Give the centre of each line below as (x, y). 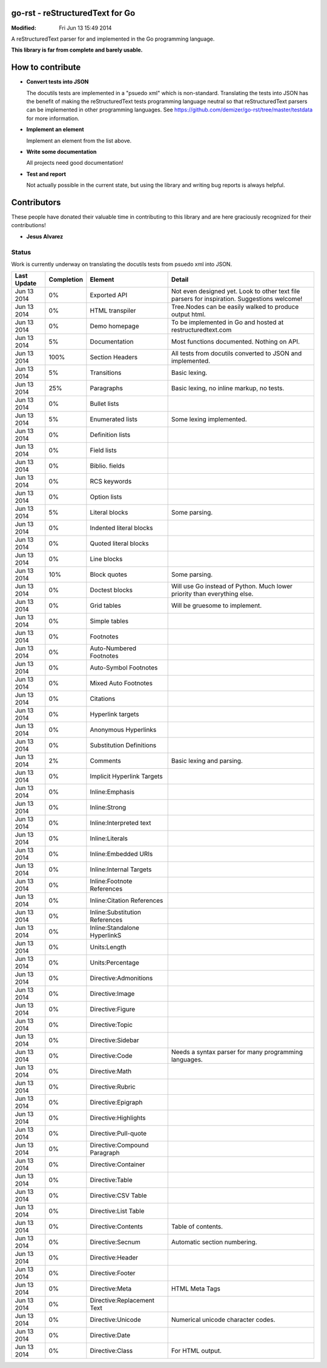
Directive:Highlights (118, 1118)
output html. (188, 314)
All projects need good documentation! (75, 163)
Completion (66, 280)
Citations (103, 699)
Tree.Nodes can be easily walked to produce (235, 307)
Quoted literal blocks (119, 543)
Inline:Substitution (116, 912)
